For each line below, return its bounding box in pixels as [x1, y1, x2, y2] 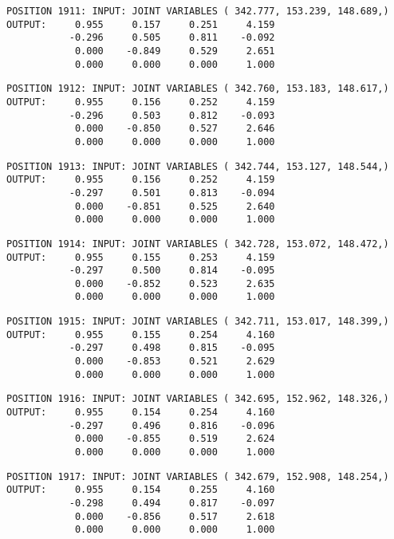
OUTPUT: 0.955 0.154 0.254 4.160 [6, 407, 275, 419]
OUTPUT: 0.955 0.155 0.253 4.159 [6, 251, 275, 263]
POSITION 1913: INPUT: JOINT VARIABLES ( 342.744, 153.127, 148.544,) [6, 160, 389, 172]
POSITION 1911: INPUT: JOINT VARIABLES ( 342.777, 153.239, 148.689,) [6, 6, 389, 17]
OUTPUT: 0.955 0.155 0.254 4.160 [6, 329, 275, 340]
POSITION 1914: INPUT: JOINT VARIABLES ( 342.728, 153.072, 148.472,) [6, 238, 389, 250]
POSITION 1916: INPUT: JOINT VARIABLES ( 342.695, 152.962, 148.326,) [6, 393, 389, 405]
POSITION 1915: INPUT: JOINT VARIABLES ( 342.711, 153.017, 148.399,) [6, 316, 389, 328]
